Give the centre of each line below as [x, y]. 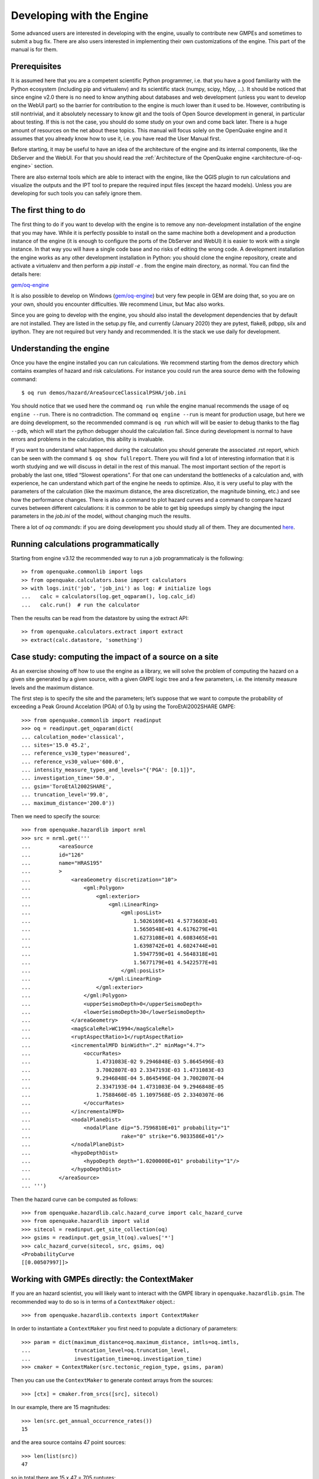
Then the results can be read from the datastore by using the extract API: [100, 618]
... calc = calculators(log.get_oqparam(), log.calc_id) [109, 597]
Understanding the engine [60, 348]
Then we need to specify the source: [56, 816]
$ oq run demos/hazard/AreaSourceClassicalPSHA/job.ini [104, 393]
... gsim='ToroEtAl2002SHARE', [67, 786]
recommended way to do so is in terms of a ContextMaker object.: [93, 1302]
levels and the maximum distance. [52, 687]
